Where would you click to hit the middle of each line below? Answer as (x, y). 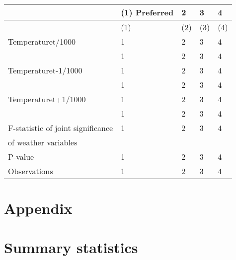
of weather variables (43, 142)
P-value (21, 157)
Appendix (38, 208)
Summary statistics (71, 247)
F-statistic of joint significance (61, 128)
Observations (31, 171)
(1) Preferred (147, 12)
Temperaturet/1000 (42, 41)
